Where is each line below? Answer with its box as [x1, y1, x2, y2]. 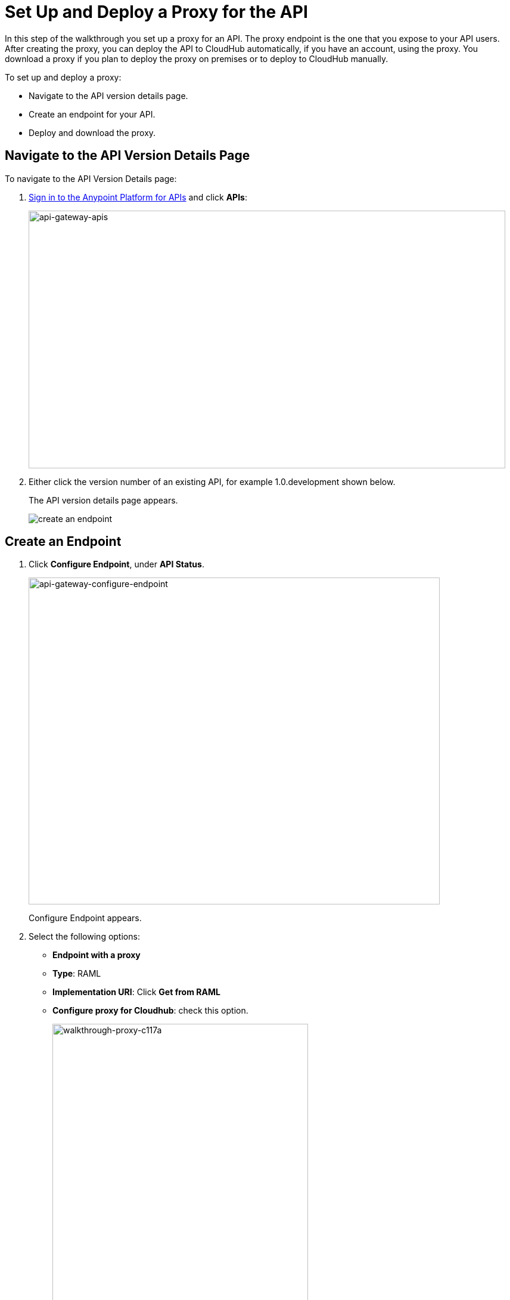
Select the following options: [29, 931, 140, 942]
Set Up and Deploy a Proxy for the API [5, 2, 308, 22]
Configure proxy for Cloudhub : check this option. [52, 1005, 248, 1016]
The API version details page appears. [29, 495, 178, 505]
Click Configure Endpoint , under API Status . [29, 559, 204, 570]
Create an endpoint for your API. [29, 109, 156, 119]
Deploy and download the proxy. [29, 127, 156, 138]
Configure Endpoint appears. [29, 913, 142, 924]
